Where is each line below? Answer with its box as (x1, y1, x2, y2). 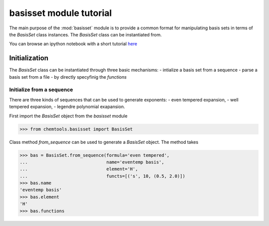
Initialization (9, 54, 49, 62)
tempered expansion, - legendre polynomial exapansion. (9, 104, 126, 110)
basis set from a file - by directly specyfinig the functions (9, 74, 127, 80)
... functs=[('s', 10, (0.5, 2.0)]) (19, 173, 185, 179)
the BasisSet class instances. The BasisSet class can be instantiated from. (9, 31, 162, 37)
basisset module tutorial (9, 7, 112, 18)
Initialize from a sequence (9, 86, 73, 93)
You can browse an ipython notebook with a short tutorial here (9, 41, 137, 47)
